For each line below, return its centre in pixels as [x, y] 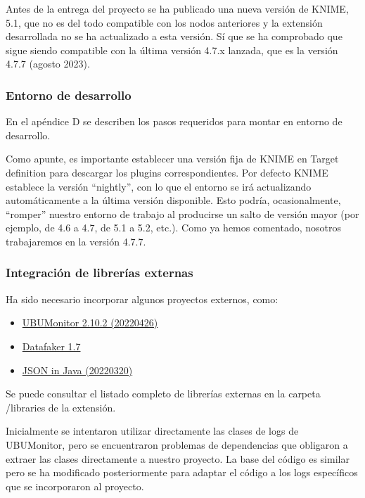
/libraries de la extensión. [61, 407]
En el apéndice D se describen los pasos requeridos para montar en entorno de [174, 121]
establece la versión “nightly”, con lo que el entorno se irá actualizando [159, 186]
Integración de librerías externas [100, 273]
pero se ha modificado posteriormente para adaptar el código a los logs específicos [182, 472]
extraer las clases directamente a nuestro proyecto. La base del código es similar [178, 458]
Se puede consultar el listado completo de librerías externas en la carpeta [163, 394]
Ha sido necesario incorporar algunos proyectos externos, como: [142, 299]
